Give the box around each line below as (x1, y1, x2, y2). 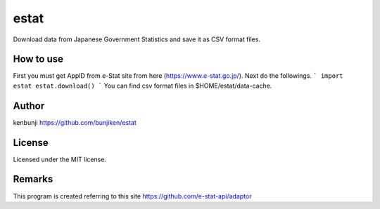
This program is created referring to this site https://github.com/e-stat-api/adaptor (13, 191, 252, 200)
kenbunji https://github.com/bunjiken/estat (13, 118, 137, 126)
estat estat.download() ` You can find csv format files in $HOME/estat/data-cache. (13, 81, 272, 90)
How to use (13, 53, 63, 65)
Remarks (13, 173, 53, 185)
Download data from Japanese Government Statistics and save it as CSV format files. (13, 35, 260, 43)
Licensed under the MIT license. (13, 155, 107, 163)
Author (13, 100, 45, 112)
